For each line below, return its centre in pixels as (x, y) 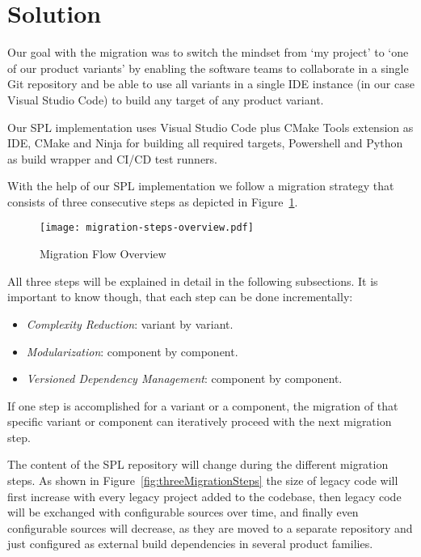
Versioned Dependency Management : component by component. (184, 378)
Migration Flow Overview (103, 254)
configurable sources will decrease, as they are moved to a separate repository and (210, 527)
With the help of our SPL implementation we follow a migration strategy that (201, 186)
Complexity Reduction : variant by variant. (130, 323)
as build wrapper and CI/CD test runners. (112, 158)
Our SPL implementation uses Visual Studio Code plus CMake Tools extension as (210, 127)
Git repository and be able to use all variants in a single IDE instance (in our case (211, 84)
